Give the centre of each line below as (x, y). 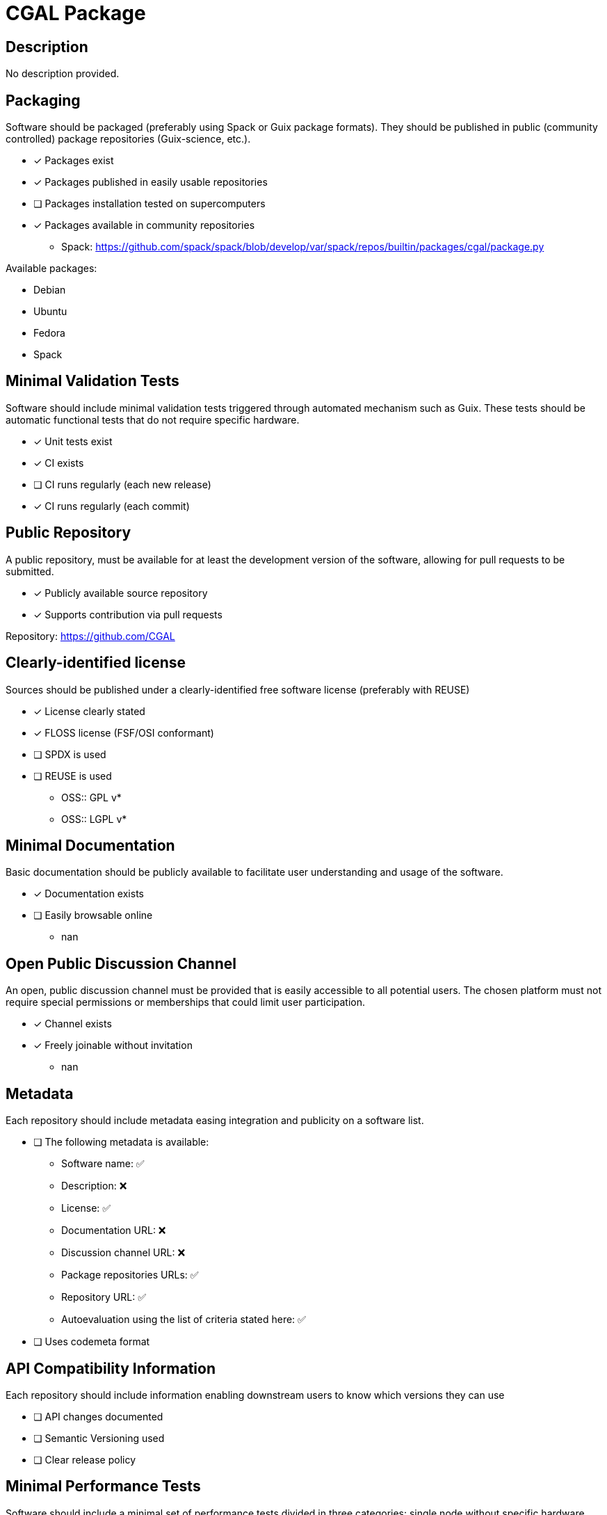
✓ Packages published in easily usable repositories (151, 182)
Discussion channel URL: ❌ (123, 1253)
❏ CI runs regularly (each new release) (122, 484)
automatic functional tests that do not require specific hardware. (153, 419)
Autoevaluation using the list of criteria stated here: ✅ (184, 1320)
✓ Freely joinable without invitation (113, 1045)
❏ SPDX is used (70, 754)
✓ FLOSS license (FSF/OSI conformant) (124, 732)
